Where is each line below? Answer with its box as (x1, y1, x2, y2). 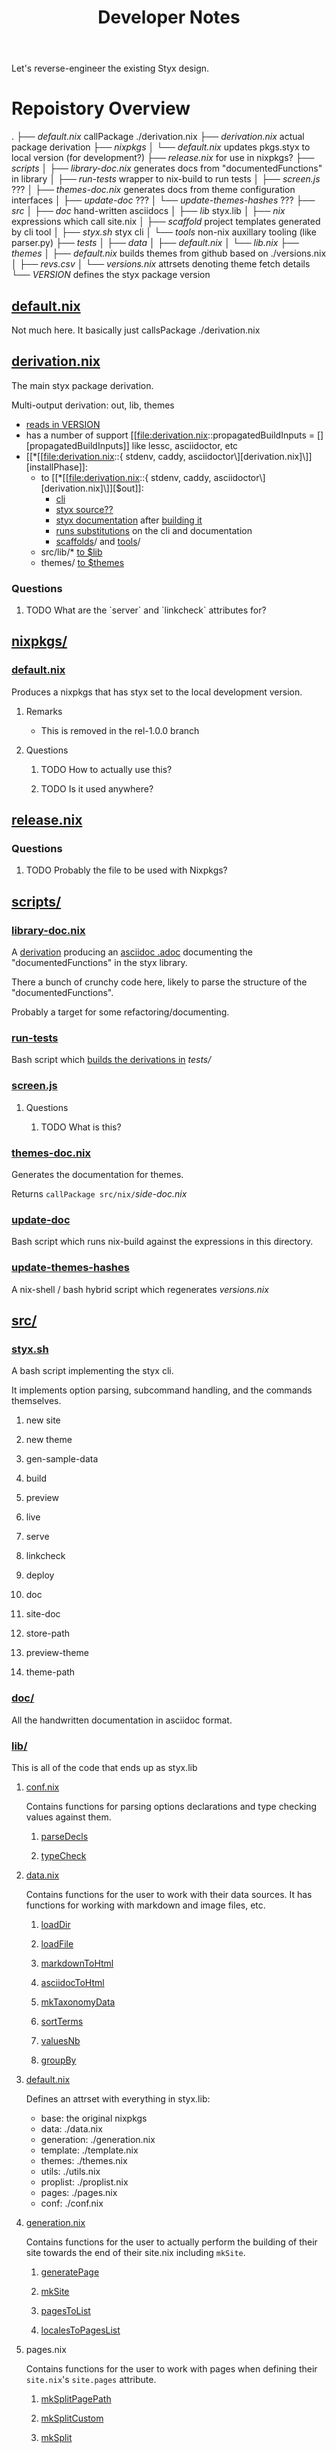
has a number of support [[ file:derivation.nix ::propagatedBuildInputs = (25, 429, 316, 441)
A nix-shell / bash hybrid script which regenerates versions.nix (11, 1283, 269, 1295)
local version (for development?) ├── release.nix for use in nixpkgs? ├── (11, 152, 315, 164)
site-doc (25, 1608, 61, 1620)
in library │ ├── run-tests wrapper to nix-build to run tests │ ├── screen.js (11, 173, 321, 185)
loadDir (40, 1918, 71, 1930)
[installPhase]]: (25, 461, 88, 473)
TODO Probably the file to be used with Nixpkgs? (25, 864, 228, 876)
